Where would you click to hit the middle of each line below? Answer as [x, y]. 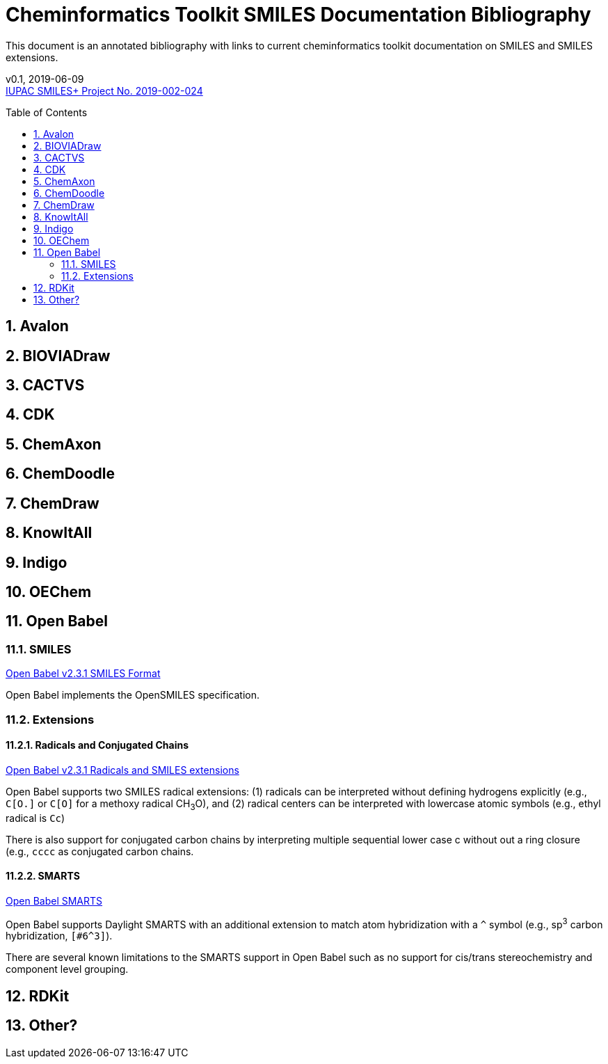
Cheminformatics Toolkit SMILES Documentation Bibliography [298, 15]
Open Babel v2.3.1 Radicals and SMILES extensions [122, 770]
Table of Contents [47, 112]
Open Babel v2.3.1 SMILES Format [83, 674]
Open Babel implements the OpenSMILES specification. [133, 695]
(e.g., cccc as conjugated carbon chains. [100, 851]
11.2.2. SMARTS [43, 876]
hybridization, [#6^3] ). [59, 936]
